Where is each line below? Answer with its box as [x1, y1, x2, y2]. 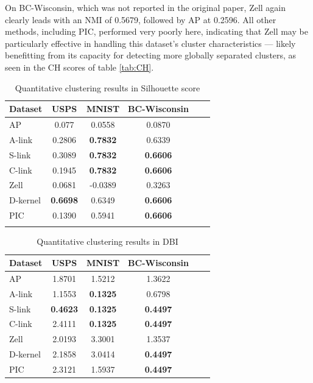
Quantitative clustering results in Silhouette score [15, 81, 200, 94]
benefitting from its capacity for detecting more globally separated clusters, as [5, 49, 297, 61]
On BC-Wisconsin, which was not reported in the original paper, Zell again [5, 1, 286, 13]
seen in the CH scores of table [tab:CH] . [5, 60, 154, 73]
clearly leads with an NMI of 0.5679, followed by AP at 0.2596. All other [5, 13, 276, 26]
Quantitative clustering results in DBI [37, 235, 178, 248]
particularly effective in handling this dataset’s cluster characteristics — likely [5, 37, 296, 49]
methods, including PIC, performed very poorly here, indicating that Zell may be [5, 25, 308, 38]
